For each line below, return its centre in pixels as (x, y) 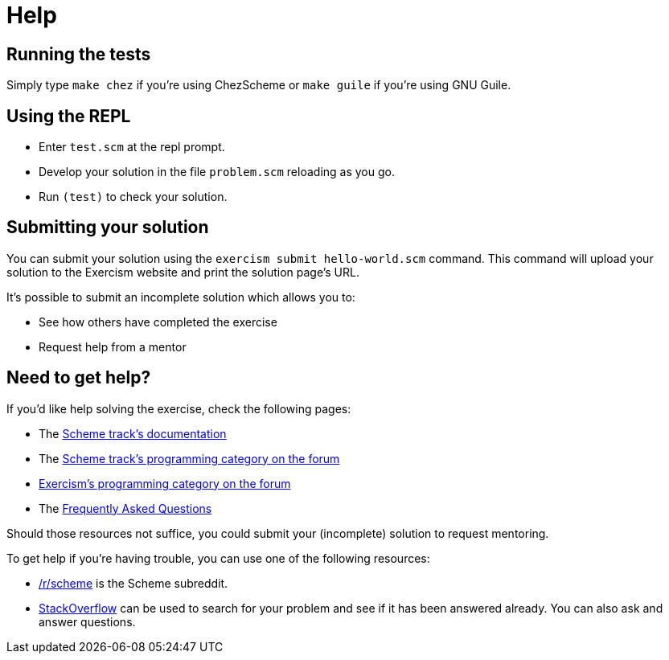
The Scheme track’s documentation (133, 433)
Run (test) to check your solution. (133, 197)
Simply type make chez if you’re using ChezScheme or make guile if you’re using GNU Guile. (259, 85)
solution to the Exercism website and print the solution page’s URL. (183, 272)
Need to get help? (79, 378)
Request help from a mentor (113, 346)
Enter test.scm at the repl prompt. (132, 147)
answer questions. (87, 621)
